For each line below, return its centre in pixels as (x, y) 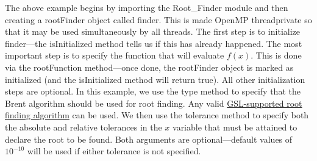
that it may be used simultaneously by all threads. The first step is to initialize (152, 31)
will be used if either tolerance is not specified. (114, 151)
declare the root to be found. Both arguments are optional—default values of (149, 139)
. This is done (276, 55)
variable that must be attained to (235, 127)
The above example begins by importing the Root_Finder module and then (147, 7)
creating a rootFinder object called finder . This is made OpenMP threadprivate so (158, 19)
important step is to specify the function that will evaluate (115, 55)
